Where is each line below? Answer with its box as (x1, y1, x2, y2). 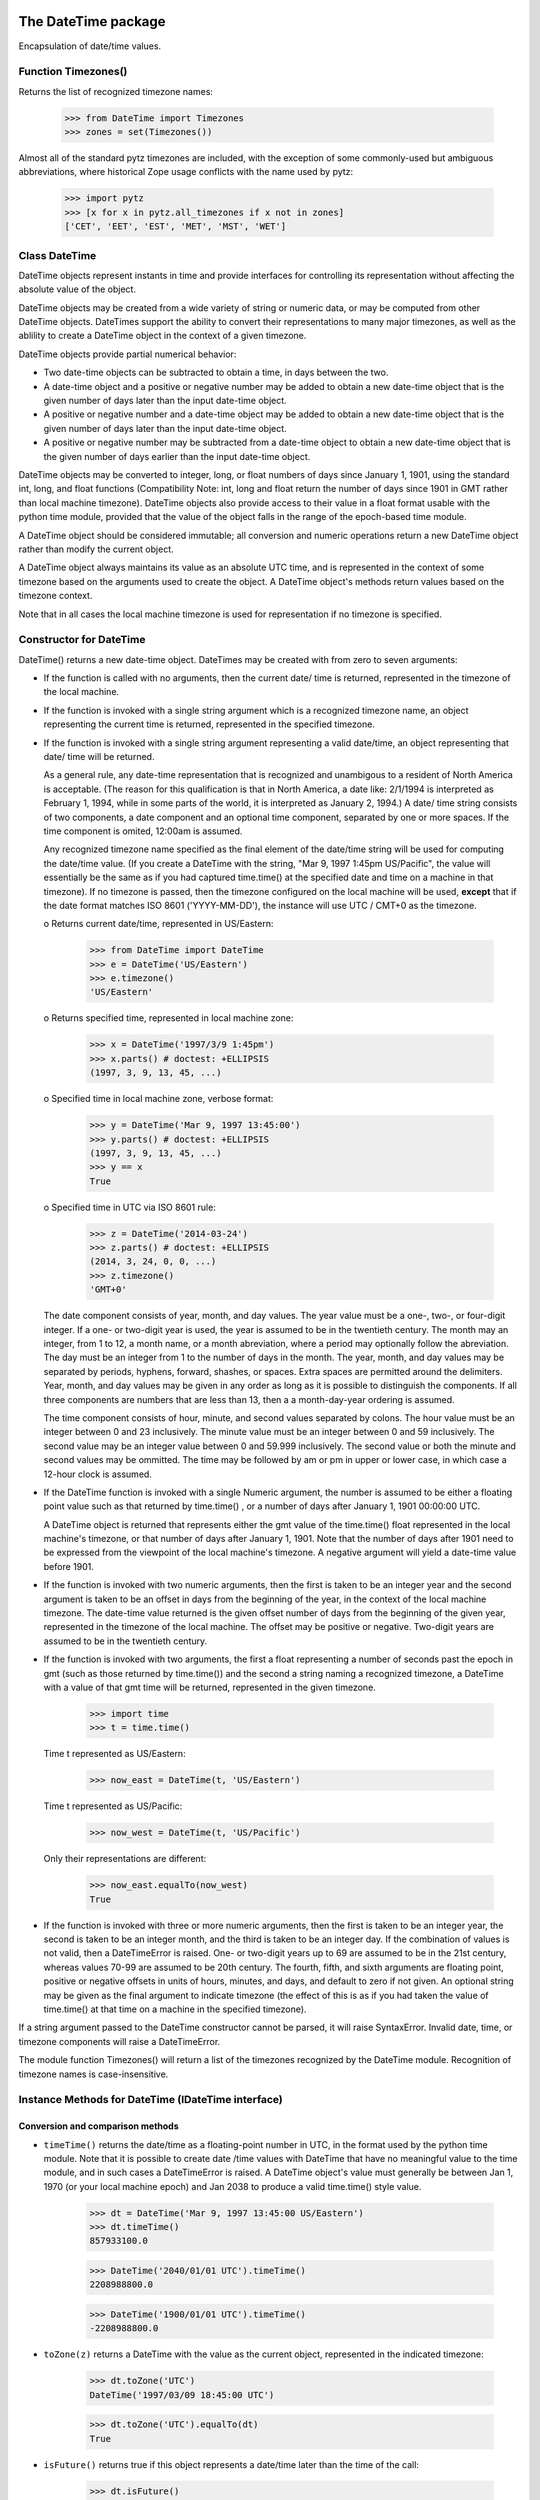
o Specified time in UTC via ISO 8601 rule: (43, 1201, 217, 1213)
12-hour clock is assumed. (43, 1468, 152, 1480)
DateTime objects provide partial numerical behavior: (18, 348, 237, 360)
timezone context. (18, 590, 93, 602)
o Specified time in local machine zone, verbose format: (43, 1093, 274, 1105)
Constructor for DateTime (18, 633, 146, 647)
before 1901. (43, 1560, 94, 1572)
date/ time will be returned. (43, 750, 155, 762)
